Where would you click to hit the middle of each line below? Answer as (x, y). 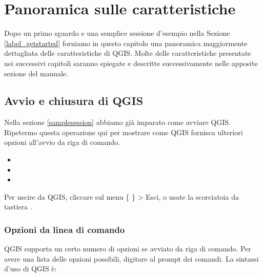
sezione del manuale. (36, 73)
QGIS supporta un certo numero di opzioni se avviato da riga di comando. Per (128, 249)
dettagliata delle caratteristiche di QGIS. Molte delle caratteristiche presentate (128, 53)
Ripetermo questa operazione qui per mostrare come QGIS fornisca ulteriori (124, 132)
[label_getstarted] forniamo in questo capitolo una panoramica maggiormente (126, 43)
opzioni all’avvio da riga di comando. (62, 142)
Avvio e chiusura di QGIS (74, 101)
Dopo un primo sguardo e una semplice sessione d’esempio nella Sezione (117, 33)
